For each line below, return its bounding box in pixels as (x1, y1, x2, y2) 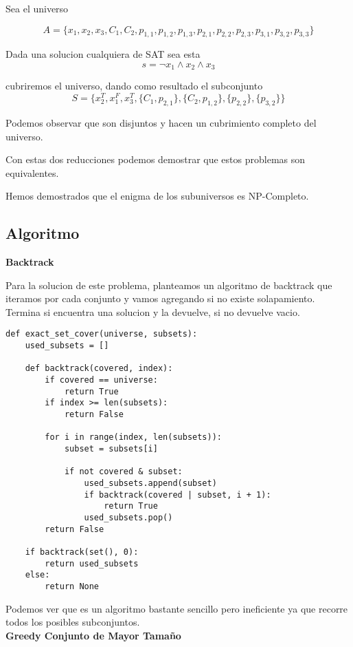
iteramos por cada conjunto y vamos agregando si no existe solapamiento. (5, 291, 315, 306)
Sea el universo (5, 1, 69, 15)
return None (45, 581, 100, 591)
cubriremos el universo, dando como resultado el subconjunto (5, 78, 263, 93)
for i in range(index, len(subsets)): (45, 432, 222, 443)
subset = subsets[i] (64, 444, 158, 454)
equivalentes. (5, 165, 59, 180)
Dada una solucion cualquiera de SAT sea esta (5, 47, 201, 61)
